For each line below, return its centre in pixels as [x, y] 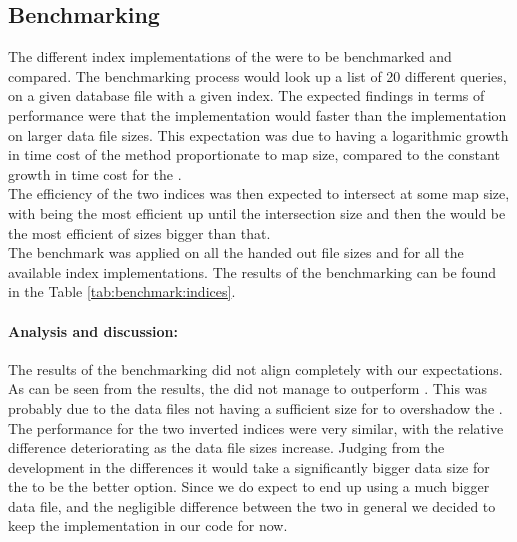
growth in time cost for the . [95, 173]
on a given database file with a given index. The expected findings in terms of [246, 95]
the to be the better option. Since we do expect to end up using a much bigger [249, 486]
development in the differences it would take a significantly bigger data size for [249, 466]
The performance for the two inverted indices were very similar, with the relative [256, 427]
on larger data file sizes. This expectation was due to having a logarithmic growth [258, 134]
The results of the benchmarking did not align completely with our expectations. [255, 368]
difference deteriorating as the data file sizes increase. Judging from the [226, 447]
